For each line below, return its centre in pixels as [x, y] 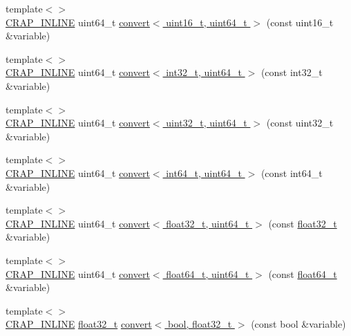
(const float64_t [303, 273]
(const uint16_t [300, 22]
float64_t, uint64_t [208, 273]
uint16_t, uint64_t [207, 22]
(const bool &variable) [298, 324]
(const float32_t [303, 223]
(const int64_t [292, 172]
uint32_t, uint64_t [207, 123]
